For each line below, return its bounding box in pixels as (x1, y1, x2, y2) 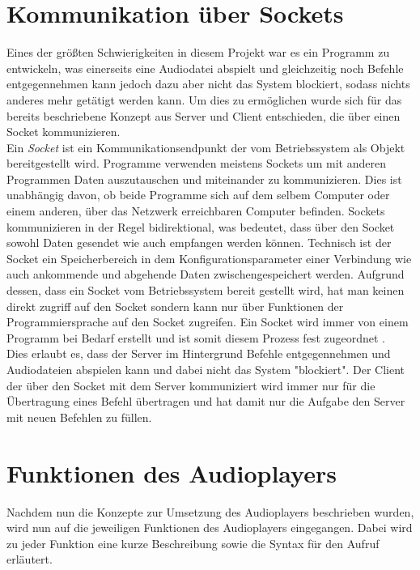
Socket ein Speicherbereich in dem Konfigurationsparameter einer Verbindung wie (6, 249, 412, 266)
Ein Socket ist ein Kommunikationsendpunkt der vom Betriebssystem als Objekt (6, 138, 405, 155)
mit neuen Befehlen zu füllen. (6, 408, 152, 425)
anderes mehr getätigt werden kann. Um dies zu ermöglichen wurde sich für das (6, 91, 402, 108)
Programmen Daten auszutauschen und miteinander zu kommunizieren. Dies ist (6, 170, 402, 187)
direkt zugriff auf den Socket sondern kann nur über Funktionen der (6, 297, 344, 314)
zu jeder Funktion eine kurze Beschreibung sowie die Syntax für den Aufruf (6, 534, 380, 551)
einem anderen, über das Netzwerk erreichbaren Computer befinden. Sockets (6, 202, 385, 219)
